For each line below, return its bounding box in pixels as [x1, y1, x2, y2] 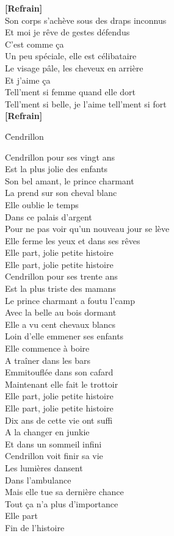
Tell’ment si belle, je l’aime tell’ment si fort [5, 97, 167, 110]
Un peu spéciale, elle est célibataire [5, 49, 137, 62]
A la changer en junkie [5, 426, 90, 438]
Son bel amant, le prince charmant [5, 174, 134, 187]
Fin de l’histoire [5, 521, 65, 534]
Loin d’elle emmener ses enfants [5, 330, 124, 342]
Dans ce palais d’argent [5, 210, 92, 223]
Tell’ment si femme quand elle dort [5, 85, 136, 98]
